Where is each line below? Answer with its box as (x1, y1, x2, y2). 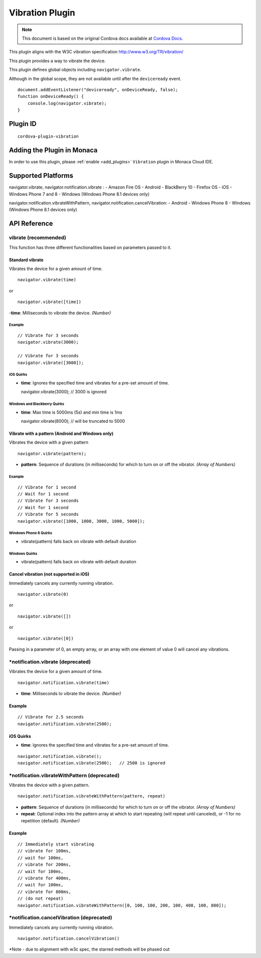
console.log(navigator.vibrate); (27, 100, 107, 106)
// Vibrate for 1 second (17, 484, 76, 490)
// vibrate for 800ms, (17, 889, 72, 894)
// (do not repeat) (17, 896, 64, 901)
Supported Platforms (9, 172, 73, 180)
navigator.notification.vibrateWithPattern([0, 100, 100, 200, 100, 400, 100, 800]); (17, 902, 227, 908)
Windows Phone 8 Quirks (9, 531, 53, 536)
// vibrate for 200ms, (17, 862, 72, 867)
